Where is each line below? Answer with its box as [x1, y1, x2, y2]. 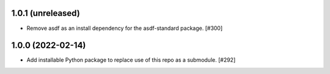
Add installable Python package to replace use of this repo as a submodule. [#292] [26, 56, 236, 64]
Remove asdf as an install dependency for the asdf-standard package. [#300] [26, 24, 223, 32]
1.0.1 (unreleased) [11, 8, 81, 18]
